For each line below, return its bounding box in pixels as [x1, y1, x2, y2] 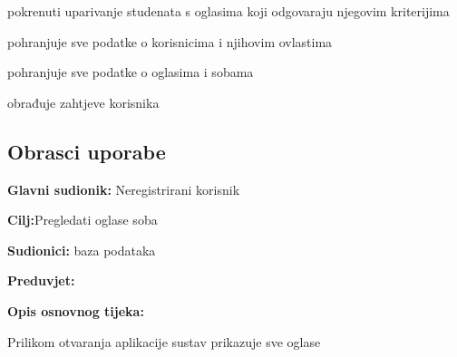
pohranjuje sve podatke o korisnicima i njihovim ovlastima [7, 32, 333, 51]
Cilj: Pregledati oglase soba [7, 210, 158, 229]
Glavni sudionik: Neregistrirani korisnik [7, 179, 240, 198]
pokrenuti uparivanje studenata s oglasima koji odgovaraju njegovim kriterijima [7, 2, 450, 20]
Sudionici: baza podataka [7, 240, 156, 259]
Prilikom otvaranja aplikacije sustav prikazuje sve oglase [7, 332, 321, 351]
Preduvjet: [7, 271, 75, 290]
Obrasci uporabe [7, 137, 166, 165]
